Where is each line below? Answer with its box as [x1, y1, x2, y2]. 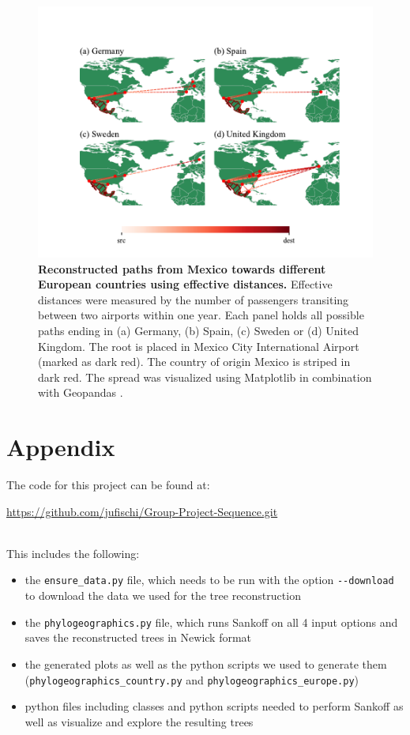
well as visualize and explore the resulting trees [24, 713, 254, 729]
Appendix [6, 431, 115, 463]
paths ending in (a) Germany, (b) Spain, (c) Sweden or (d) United [38, 322, 359, 338]
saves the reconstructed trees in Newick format [24, 629, 252, 646]
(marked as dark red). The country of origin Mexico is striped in [38, 353, 351, 370]
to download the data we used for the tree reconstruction [24, 587, 301, 604]
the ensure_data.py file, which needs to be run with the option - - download [24, 571, 394, 588]
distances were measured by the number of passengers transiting [38, 291, 349, 307]
